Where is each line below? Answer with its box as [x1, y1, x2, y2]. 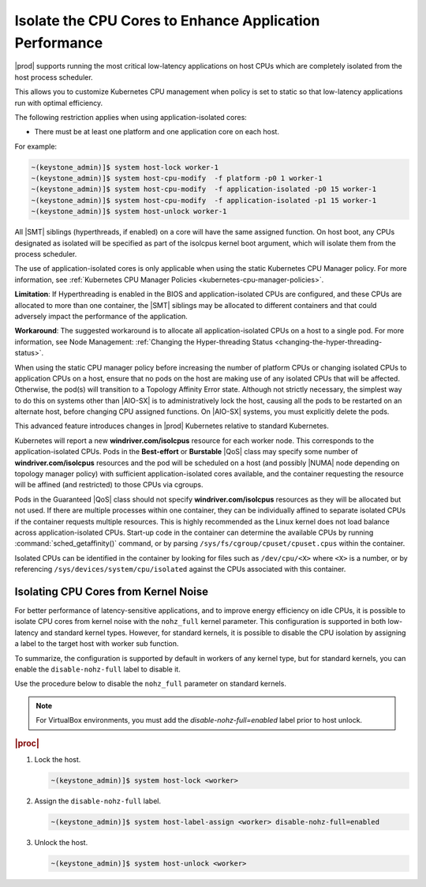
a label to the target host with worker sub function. [14, 639, 179, 648]
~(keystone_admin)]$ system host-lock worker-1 [31, 163, 219, 171]
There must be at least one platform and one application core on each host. [34, 127, 280, 137]
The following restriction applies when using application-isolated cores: [14, 112, 248, 122]
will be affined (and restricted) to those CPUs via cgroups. [14, 480, 204, 490]
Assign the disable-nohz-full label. [34, 796, 162, 806]
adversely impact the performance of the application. [14, 311, 189, 321]
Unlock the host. [34, 837, 88, 847]
